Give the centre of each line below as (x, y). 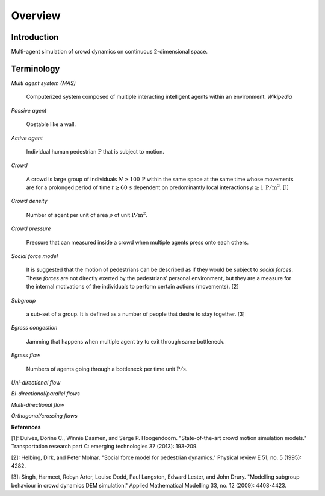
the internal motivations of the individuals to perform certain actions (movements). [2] (132, 287)
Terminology (36, 68)
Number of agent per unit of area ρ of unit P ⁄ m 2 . (87, 215)
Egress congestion (34, 328)
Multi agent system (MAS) (44, 83)
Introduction (35, 37)
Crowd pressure (31, 228)
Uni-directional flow (36, 382)
